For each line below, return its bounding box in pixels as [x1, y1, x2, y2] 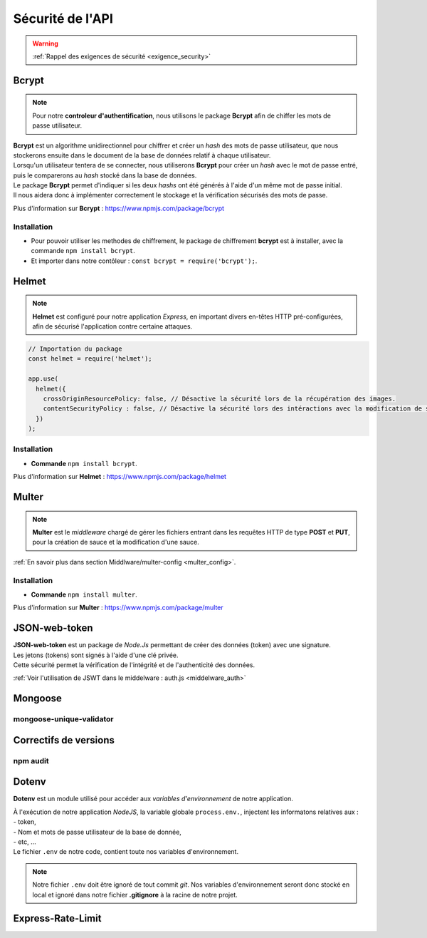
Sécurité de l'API [13, 11, 114, 26]
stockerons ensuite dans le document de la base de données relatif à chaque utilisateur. [13, 150, 271, 160]
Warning [32, 39, 58, 48]
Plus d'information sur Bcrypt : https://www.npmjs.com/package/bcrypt [13, 204, 224, 212]
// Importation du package [28, 344, 122, 353]
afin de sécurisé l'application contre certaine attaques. [32, 321, 193, 331]
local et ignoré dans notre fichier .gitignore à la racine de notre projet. [32, 890, 238, 899]
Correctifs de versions [13, 734, 115, 746]
